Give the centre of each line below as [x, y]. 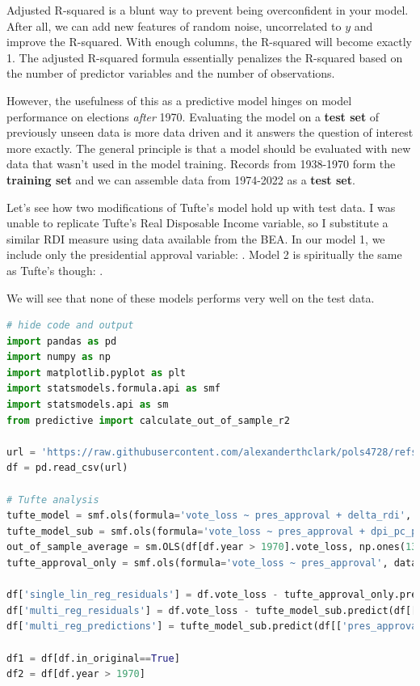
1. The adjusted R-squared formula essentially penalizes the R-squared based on [205, 57]
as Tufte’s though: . [55, 270]
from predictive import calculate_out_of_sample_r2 [148, 420]
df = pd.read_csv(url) [67, 468]
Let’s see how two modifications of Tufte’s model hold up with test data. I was [201, 207]
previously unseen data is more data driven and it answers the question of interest [210, 132]
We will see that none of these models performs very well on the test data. [191, 297]
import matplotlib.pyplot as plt [96, 373]
